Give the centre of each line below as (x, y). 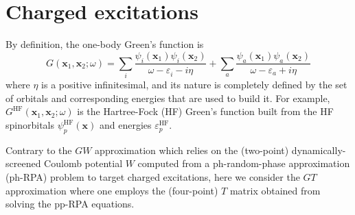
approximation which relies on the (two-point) (192, 150)
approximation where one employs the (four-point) (112, 190)
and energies (125, 125)
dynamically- (319, 150)
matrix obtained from (275, 190)
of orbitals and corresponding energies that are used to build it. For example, (168, 98)
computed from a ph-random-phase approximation (244, 163)
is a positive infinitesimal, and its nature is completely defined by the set (194, 85)
